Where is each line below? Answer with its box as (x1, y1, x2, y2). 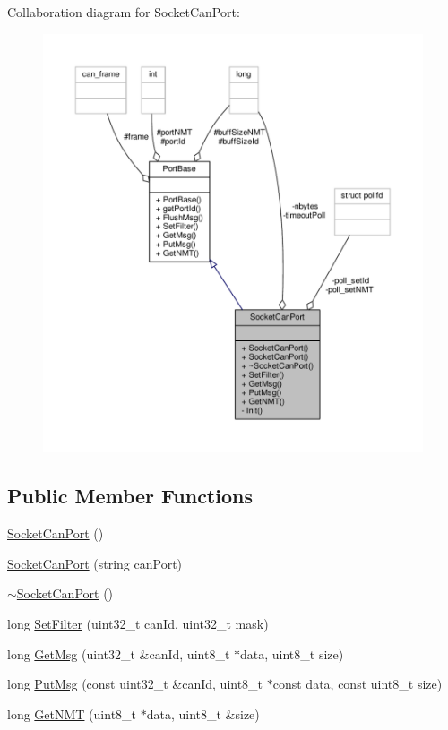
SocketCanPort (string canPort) (7, 554, 183, 572)
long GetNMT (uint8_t (7, 704, 137, 723)
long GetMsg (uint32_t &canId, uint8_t (7, 644, 230, 663)
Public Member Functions (7, 482, 253, 510)
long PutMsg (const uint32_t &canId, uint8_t (7, 674, 263, 693)
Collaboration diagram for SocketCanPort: (7, 3, 240, 21)
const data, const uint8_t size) (272, 674, 443, 693)
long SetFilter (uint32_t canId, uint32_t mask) (7, 614, 269, 633)
